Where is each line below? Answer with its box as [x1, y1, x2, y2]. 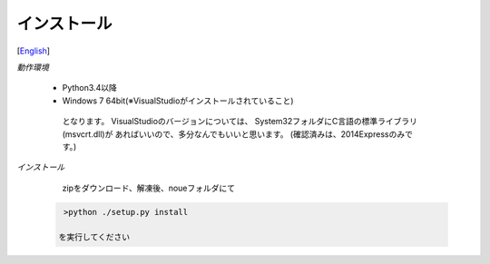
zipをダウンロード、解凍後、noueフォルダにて [62, 182, 236, 193]
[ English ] [16, 45, 50, 56]
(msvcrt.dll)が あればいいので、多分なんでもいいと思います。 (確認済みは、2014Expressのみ [62, 128, 406, 140]
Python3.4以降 [62, 83, 117, 93]
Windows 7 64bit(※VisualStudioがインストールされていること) [62, 95, 294, 106]
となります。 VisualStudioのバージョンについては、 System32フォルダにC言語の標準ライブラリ [62, 116, 417, 127]
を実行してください [58, 232, 131, 242]
